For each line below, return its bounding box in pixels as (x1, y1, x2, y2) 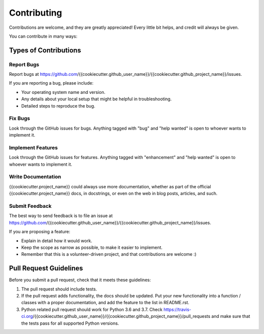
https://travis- (163, 306, 192, 312)
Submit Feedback (9, 203, 52, 210)
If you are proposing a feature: (9, 229, 70, 235)
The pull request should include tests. (21, 286, 97, 292)
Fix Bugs (9, 115, 30, 122)
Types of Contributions (9, 46, 81, 54)
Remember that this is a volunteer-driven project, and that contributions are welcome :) (21, 251, 197, 257)
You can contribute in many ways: (9, 33, 78, 39)
